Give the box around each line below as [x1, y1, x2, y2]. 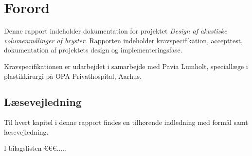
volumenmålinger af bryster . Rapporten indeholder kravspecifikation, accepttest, [4, 35, 243, 45]
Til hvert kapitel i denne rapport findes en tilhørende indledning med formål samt [4, 117, 248, 127]
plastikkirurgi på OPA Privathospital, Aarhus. [4, 70, 142, 81]
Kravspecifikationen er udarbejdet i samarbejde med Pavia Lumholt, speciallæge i [4, 61, 248, 71]
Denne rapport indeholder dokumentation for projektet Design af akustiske [4, 26, 227, 36]
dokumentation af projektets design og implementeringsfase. [4, 45, 182, 55]
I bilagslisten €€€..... [4, 143, 67, 153]
